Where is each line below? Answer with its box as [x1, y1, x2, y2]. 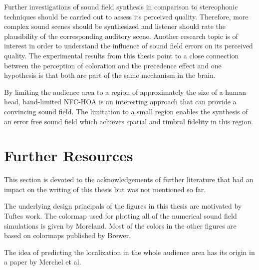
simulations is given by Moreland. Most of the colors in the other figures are [4, 220, 237, 231]
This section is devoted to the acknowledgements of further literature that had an [4, 174, 254, 185]
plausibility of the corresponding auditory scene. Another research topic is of [4, 30, 238, 41]
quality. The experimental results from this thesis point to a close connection [4, 50, 239, 60]
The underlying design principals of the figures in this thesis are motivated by [4, 201, 242, 211]
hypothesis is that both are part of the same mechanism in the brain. [4, 70, 216, 80]
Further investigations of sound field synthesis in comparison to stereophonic [4, 1, 238, 11]
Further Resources [4, 145, 133, 166]
